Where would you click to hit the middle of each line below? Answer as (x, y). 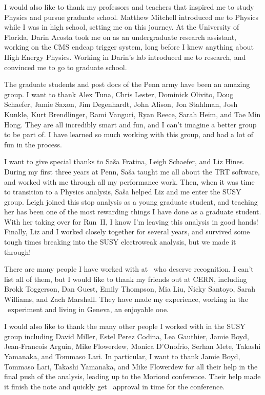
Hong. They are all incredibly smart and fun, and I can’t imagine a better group (130, 124)
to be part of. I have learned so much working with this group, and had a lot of (129, 134)
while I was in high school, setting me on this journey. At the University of (122, 27)
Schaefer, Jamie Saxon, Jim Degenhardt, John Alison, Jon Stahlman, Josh (121, 104)
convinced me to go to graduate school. (66, 67)
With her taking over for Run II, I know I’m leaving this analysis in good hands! (131, 221)
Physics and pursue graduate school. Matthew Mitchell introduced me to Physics (131, 17)
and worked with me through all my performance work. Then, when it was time (129, 181)
